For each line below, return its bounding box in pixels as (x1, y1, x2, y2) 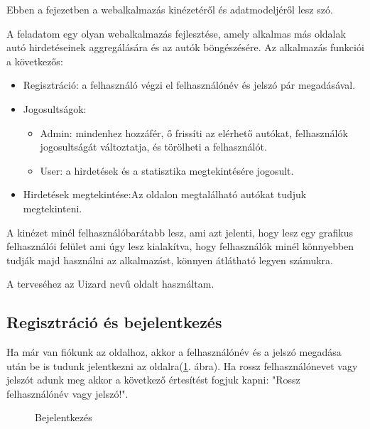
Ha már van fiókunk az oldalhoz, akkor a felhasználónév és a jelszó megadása (6, 344, 342, 359)
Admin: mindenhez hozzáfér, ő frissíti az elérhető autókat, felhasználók (40, 125, 348, 140)
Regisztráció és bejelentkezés (6, 311, 222, 333)
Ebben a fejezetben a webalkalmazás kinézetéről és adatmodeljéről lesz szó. (6, 2, 333, 16)
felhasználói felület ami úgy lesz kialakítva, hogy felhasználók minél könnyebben (6, 239, 354, 254)
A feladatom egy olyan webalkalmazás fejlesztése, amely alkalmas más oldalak (6, 26, 346, 40)
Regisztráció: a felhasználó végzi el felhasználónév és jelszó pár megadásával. (23, 77, 356, 92)
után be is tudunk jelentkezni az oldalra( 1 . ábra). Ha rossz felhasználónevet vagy (6, 358, 358, 373)
